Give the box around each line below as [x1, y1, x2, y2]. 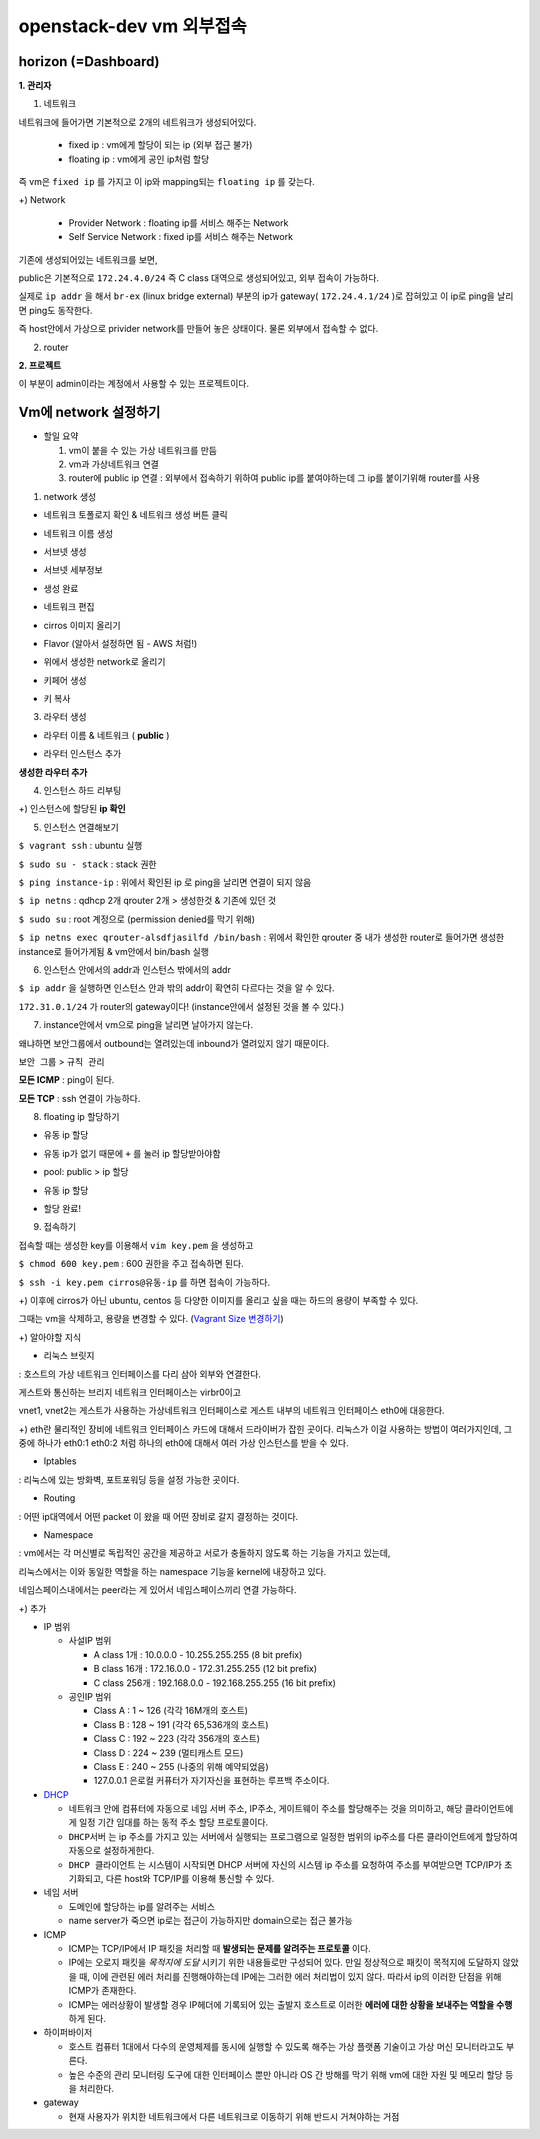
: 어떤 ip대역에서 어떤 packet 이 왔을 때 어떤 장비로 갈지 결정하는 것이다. [18, 1510, 299, 1522]
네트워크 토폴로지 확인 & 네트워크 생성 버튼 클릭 [43, 509, 229, 521]
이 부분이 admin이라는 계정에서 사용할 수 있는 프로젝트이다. [18, 378, 250, 390]
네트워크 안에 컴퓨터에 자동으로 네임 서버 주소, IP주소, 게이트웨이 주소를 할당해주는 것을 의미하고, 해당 [68, 1803, 463, 1815]
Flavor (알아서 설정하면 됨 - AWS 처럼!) [43, 637, 198, 649]
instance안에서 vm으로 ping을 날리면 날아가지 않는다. [43, 1019, 254, 1031]
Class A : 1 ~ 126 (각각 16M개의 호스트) [93, 1705, 249, 1717]
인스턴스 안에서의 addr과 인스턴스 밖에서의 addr [43, 963, 232, 975]
